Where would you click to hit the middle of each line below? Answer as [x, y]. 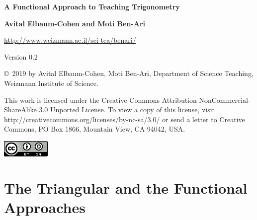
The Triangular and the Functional [126, 187]
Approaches [45, 207]
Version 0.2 [21, 56]
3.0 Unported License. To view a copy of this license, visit [127, 110]
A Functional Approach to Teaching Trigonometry [92, 6]
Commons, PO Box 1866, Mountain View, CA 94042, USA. [95, 129]
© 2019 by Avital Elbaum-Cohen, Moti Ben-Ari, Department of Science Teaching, [129, 73]
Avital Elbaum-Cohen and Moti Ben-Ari [75, 23]
